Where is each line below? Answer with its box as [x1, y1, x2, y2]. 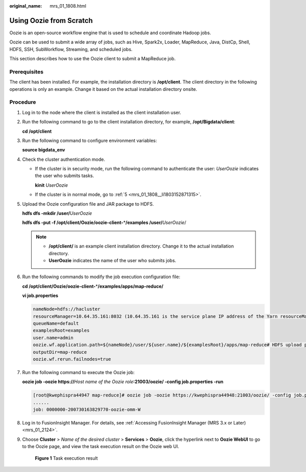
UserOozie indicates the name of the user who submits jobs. [48, 258, 176, 263]
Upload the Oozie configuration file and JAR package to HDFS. [22, 201, 154, 207]
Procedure [9, 98, 36, 106]
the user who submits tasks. [35, 172, 94, 179]
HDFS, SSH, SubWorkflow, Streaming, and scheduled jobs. [9, 46, 133, 52]
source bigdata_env [22, 147, 66, 153]
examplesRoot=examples [33, 328, 90, 334]
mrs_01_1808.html [49, 3, 87, 9]
